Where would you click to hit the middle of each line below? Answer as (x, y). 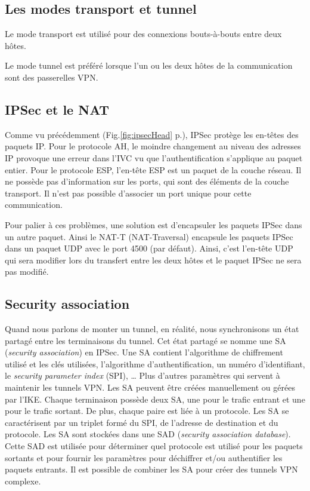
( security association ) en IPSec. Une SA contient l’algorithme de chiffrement (144, 352)
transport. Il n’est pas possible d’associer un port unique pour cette (128, 193)
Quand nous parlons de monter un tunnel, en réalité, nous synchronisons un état (152, 329)
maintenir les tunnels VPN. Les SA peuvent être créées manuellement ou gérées (150, 387)
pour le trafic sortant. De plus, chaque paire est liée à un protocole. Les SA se (147, 411)
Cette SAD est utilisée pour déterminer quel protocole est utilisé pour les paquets (154, 446)
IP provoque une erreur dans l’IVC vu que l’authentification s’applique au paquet (154, 157)
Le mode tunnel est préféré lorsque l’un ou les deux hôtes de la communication (149, 65)
